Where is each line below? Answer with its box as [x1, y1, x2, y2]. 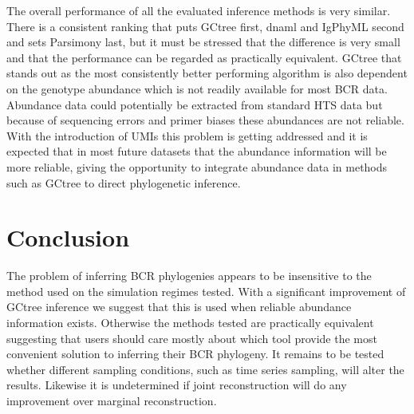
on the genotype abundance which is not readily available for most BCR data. [6, 80, 388, 97]
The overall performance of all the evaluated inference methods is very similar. [6, 2, 391, 18]
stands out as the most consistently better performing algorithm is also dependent [6, 65, 408, 81]
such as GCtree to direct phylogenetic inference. [6, 174, 241, 191]
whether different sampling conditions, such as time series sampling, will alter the [6, 361, 404, 377]
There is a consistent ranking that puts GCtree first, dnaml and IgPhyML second [6, 18, 404, 34]
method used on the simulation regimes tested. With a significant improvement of [6, 282, 406, 299]
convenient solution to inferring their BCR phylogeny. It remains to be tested [6, 345, 384, 362]
